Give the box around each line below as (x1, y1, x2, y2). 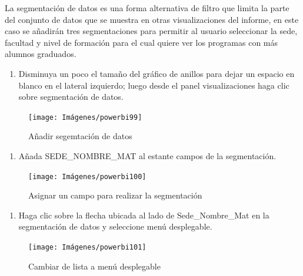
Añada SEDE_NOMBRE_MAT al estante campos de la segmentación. (18, 150, 277, 161)
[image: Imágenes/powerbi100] (28, 172, 146, 181)
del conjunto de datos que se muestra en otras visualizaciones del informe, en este (5, 13, 299, 25)
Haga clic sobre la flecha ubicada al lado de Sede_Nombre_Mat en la (18, 208, 269, 221)
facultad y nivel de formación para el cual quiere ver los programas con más (5, 36, 278, 48)
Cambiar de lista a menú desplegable (28, 260, 161, 272)
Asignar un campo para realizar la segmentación (28, 189, 202, 201)
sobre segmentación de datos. (18, 90, 124, 103)
